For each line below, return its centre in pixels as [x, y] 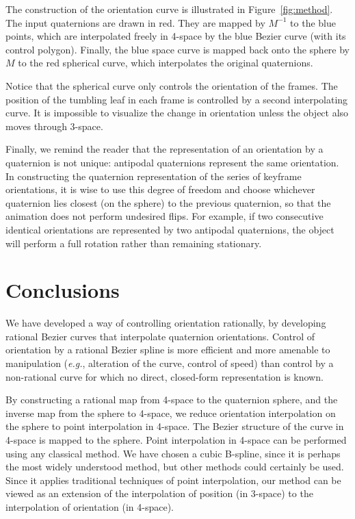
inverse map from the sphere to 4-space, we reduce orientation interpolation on [171, 413]
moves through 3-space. [54, 126]
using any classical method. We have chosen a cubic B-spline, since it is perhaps [173, 453]
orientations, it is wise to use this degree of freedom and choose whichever [160, 189]
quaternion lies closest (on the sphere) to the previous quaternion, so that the [168, 202]
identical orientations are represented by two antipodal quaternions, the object [170, 229]
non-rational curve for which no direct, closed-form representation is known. [165, 376]
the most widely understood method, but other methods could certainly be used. [175, 467]
